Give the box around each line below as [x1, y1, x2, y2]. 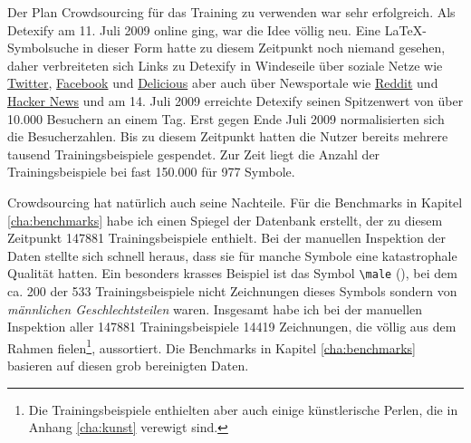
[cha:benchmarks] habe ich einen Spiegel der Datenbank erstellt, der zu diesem [7, 210, 443, 229]
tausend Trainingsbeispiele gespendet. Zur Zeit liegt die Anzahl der [7, 144, 380, 163]
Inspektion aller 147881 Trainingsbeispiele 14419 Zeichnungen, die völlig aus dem [7, 317, 457, 336]
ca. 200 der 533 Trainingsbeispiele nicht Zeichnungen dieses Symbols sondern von [7, 281, 457, 300]
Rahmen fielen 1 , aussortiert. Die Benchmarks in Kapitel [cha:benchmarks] [7, 335, 417, 357]
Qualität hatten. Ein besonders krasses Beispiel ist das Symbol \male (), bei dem [7, 264, 457, 283]
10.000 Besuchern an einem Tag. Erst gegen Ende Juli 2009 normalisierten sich [7, 109, 445, 128]
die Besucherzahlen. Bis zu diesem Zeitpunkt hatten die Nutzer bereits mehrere [7, 127, 448, 146]
